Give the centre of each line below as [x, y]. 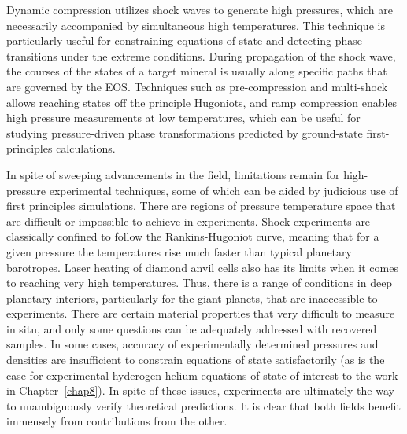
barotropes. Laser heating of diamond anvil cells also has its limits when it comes [202, 267]
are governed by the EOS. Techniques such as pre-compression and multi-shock [197, 86]
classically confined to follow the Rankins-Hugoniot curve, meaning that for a [193, 236]
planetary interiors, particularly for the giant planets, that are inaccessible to [192, 298]
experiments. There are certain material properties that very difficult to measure [201, 313]
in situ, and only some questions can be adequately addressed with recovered [192, 328]
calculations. [86, 148]
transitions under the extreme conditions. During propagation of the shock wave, [201, 55]
